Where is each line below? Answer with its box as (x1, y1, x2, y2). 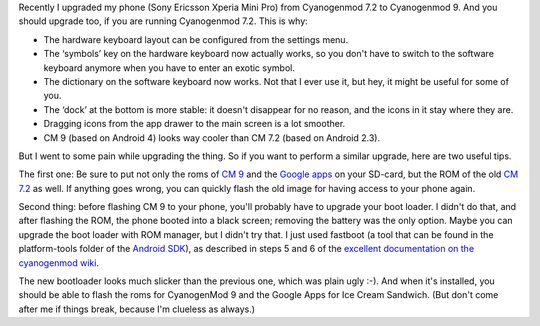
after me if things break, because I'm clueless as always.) (18, 303, 255, 315)
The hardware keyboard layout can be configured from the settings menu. (43, 33, 349, 45)
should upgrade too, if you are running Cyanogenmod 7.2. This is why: (18, 15, 309, 27)
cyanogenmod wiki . (18, 256, 100, 269)
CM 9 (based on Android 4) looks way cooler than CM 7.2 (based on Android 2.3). (43, 131, 380, 144)
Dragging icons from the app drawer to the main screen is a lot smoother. (43, 118, 346, 130)
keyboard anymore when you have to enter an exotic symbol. (43, 61, 295, 74)
